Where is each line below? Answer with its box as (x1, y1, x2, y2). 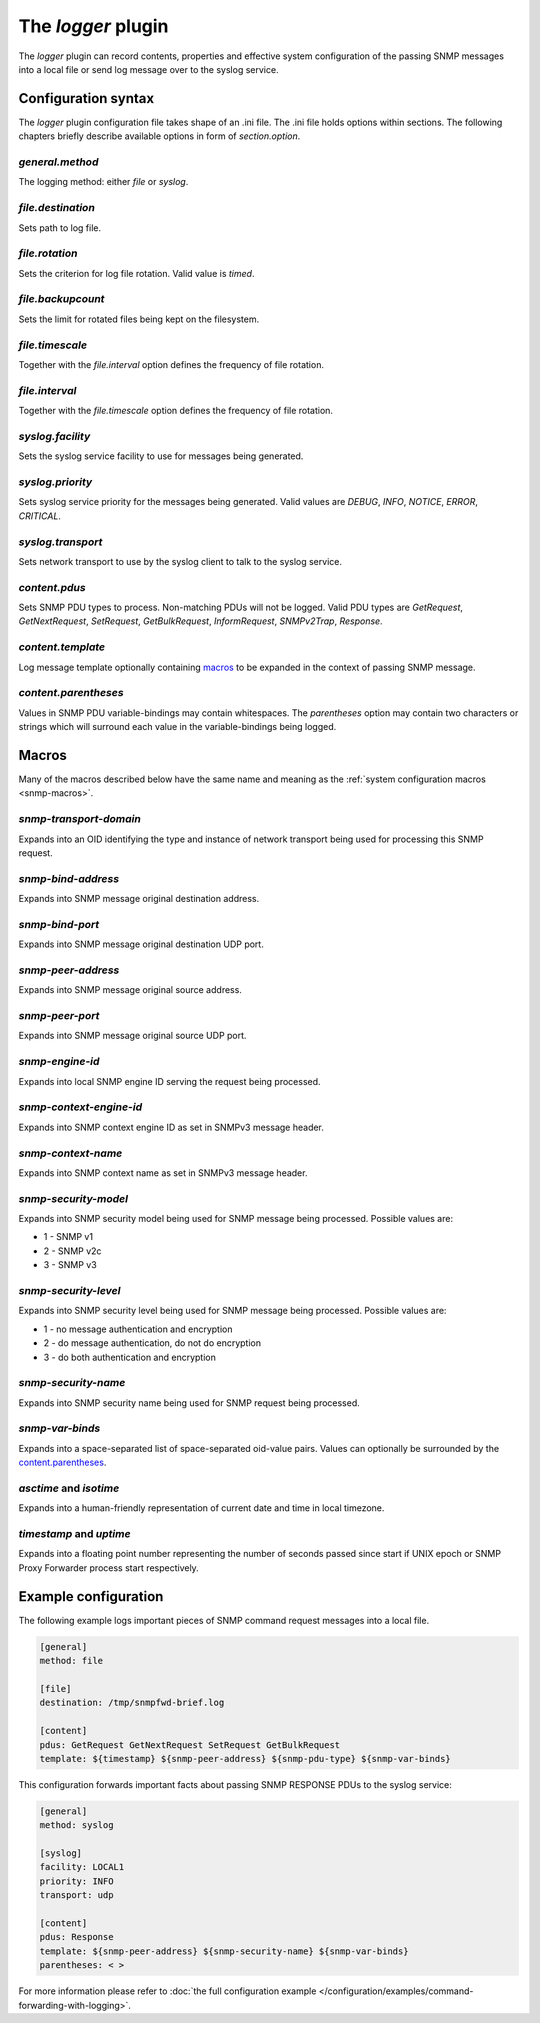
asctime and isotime (18, 1481, 120, 1495)
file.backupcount (18, 292, 105, 306)
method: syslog (39, 1820, 114, 1831)
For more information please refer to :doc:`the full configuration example (18, 1985, 317, 1997)
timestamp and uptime (18, 1527, 131, 1541)
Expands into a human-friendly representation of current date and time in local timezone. (18, 1502, 385, 1514)
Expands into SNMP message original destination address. (18, 893, 260, 905)
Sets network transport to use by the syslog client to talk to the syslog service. (18, 555, 342, 567)
